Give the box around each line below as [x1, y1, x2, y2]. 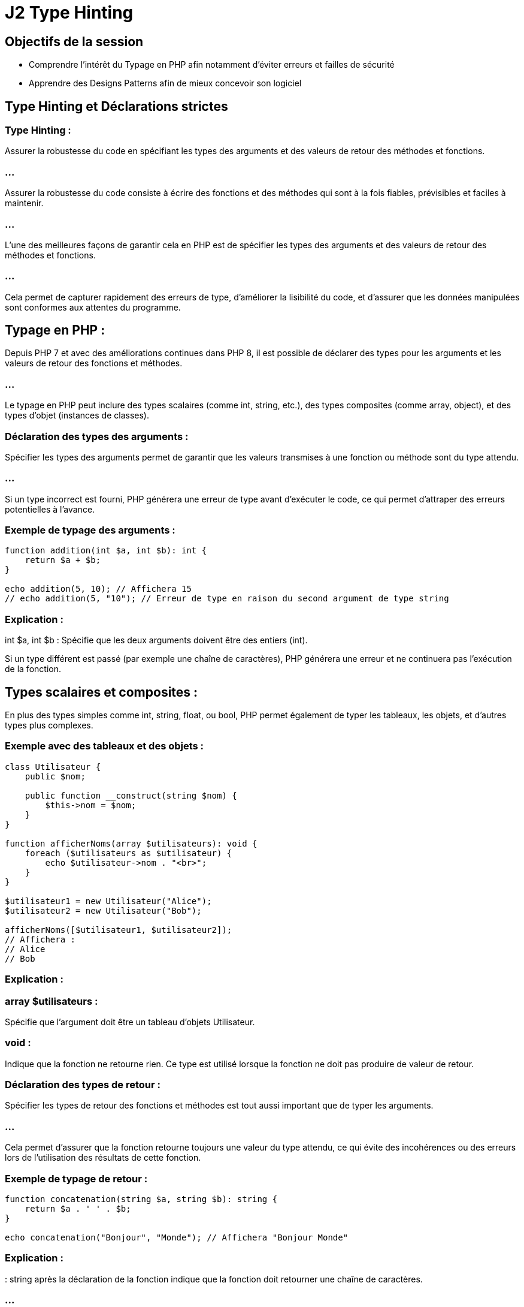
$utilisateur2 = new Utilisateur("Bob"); [5, 905, 202, 915]
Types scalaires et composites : [5, 684, 198, 700]
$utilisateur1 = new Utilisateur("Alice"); [5, 896, 212, 906]
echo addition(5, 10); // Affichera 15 [5, 584, 192, 594]
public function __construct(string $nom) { [25, 790, 237, 800]
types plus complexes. [5, 720, 93, 731]
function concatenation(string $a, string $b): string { [5, 1194, 278, 1204]
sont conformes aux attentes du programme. [5, 302, 181, 312]
